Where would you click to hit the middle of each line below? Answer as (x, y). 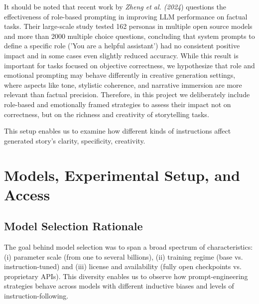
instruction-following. (36, 296)
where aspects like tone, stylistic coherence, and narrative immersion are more (123, 84)
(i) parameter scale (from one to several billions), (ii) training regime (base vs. (124, 256)
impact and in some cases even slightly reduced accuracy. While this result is (121, 55)
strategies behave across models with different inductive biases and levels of (119, 286)
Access (27, 194)
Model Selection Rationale (73, 226)
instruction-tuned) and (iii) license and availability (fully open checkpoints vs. (123, 266)
